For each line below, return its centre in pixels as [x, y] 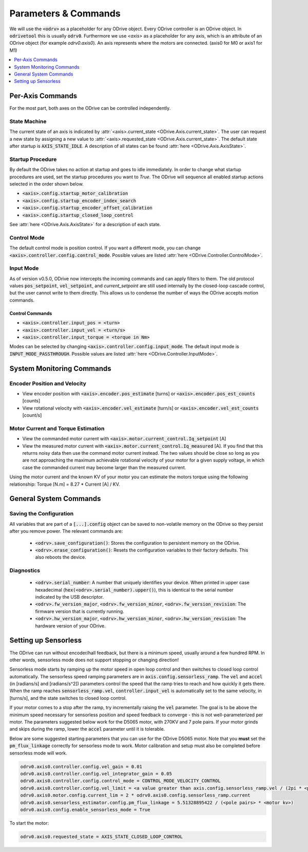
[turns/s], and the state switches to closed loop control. [68, 698]
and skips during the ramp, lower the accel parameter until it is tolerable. [87, 729]
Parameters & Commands [65, 13]
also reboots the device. [61, 557]
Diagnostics [25, 570]
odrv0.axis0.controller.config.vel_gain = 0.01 [81, 766]
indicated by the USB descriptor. [70, 597]
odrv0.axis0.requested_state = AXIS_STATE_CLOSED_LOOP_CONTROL [102, 837]
